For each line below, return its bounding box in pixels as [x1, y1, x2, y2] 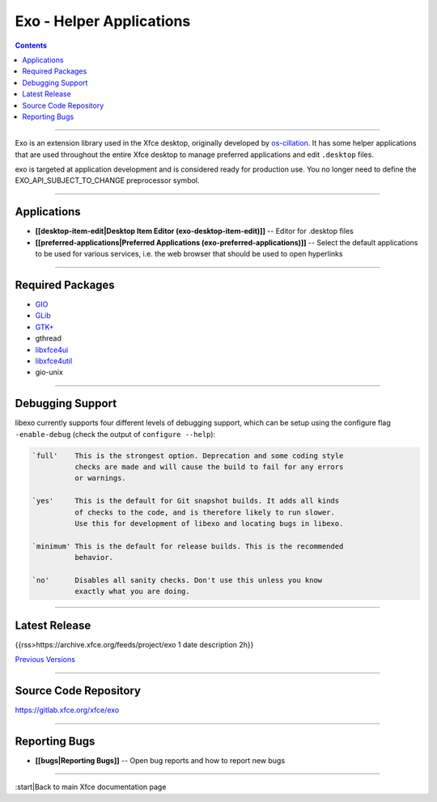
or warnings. [74, 473, 127, 483]
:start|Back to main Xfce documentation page [15, 782, 167, 792]
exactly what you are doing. [74, 587, 190, 596]
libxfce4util [35, 356, 73, 366]
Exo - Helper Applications [15, 12, 191, 30]
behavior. [74, 553, 113, 562]
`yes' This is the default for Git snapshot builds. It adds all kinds [32, 496, 340, 506]
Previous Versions [15, 655, 76, 664]
